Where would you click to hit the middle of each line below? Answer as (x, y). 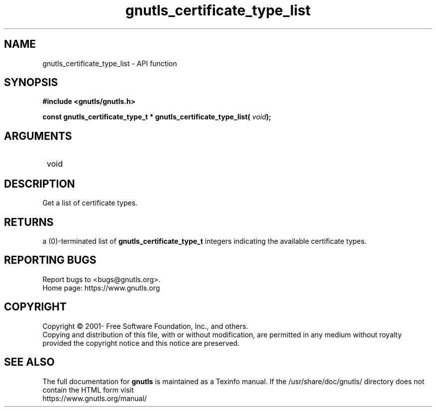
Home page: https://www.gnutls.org (101, 288)
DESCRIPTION (40, 184)
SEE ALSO (29, 362)
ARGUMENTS (38, 136)
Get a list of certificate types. (90, 203)
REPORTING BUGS (50, 260)
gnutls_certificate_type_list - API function (110, 63)
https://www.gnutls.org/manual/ (95, 398)
